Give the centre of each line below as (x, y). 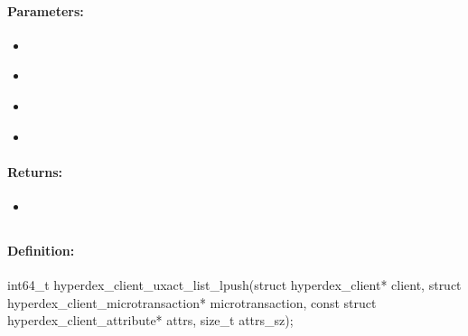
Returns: (35, 171)
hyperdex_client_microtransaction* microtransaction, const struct (192, 302)
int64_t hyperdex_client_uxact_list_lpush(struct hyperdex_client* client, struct (234, 285)
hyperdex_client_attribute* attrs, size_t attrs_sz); (150, 320)
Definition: (41, 250)
